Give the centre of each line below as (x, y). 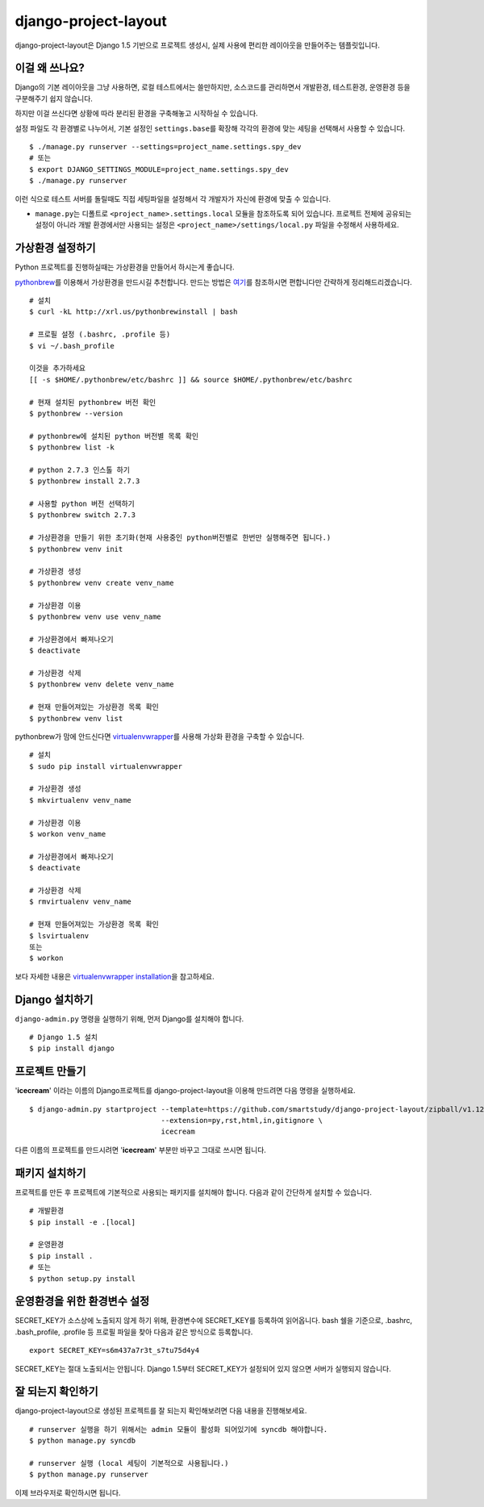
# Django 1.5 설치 (64, 1037)
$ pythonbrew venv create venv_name (102, 582)
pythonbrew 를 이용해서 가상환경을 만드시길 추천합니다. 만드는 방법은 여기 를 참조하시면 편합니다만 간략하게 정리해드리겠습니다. (214, 282)
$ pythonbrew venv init (76, 549)
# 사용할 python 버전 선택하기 (82, 504)
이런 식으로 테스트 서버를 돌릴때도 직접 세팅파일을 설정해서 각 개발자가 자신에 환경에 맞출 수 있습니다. (173, 198)
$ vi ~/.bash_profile (72, 346)
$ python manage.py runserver (89, 1475)
